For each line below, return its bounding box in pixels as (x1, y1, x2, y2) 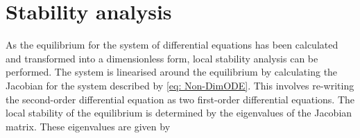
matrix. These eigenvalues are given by (6, 119, 171, 133)
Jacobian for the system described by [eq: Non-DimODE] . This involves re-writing (6, 78, 354, 92)
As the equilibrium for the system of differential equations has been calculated (6, 37, 338, 52)
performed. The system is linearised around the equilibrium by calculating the (6, 64, 338, 79)
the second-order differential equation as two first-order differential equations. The (6, 92, 355, 106)
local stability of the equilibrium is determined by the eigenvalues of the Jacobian (6, 105, 352, 120)
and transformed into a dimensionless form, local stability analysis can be (6, 51, 318, 65)
